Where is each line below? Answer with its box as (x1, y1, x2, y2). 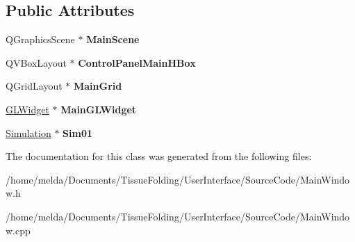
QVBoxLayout (6, 55, 67, 70)
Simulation (6, 125, 51, 140)
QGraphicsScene (6, 32, 75, 47)
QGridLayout (6, 79, 63, 93)
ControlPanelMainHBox (78, 55, 196, 70)
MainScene (86, 32, 140, 47)
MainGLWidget (60, 102, 137, 116)
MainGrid (73, 79, 122, 93)
